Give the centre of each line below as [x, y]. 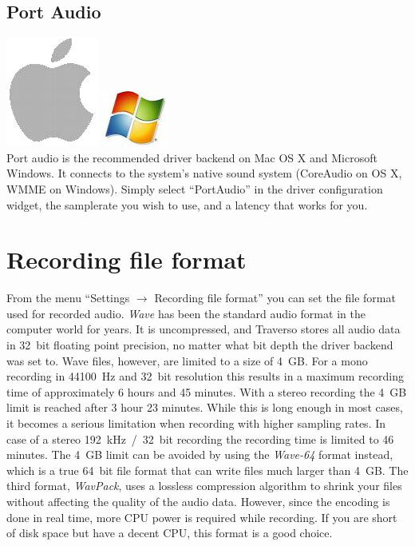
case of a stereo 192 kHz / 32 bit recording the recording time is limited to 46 [200, 438]
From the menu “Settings [68, 298]
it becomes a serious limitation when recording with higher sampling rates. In [196, 423]
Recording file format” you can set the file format [275, 298]
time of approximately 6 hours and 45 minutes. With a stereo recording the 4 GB [207, 391]
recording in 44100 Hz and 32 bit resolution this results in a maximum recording [205, 376]
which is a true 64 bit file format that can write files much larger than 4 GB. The [207, 470]
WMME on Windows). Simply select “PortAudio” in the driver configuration [195, 188]
